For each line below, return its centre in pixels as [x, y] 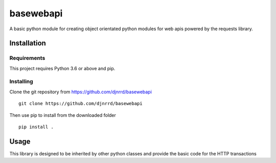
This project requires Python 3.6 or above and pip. [62, 68]
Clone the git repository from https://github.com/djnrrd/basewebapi [80, 92]
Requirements [27, 58]
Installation [28, 43]
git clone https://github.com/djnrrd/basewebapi [80, 104]
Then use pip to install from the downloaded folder [63, 115]
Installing [21, 81]
